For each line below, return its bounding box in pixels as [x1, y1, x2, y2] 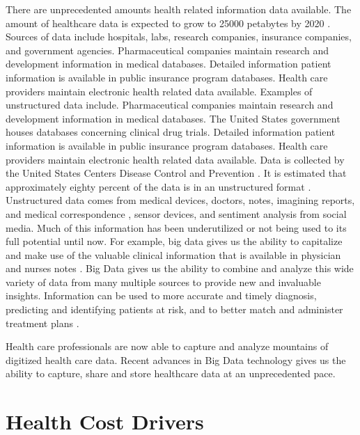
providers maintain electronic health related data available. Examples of [6, 84, 313, 98]
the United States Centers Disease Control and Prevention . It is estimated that [6, 166, 347, 180]
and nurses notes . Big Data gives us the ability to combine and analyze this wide [6, 261, 354, 276]
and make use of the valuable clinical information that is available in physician [6, 247, 341, 262]
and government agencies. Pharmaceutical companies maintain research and [6, 42, 329, 57]
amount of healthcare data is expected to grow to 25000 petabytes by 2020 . [6, 15, 331, 30]
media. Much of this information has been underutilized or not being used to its [6, 220, 347, 235]
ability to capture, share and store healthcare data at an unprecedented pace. [6, 366, 336, 381]
